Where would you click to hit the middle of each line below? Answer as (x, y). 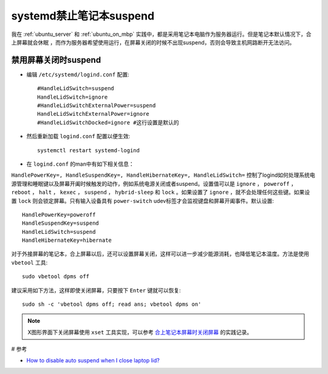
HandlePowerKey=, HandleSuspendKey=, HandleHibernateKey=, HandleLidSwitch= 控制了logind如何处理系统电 (163, 175)
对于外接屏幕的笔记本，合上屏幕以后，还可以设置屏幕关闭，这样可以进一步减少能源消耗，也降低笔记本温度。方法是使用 (160, 254)
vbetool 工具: (29, 263)
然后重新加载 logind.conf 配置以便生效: (78, 136)
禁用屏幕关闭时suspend (56, 60)
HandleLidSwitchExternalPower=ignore (94, 114)
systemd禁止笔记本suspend (83, 16)
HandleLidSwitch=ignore (73, 97)
